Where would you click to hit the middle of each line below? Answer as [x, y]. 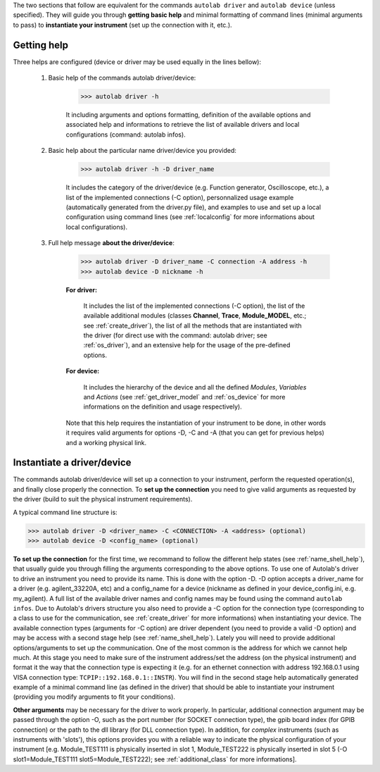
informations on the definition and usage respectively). [163, 407]
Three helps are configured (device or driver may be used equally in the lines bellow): [137, 62]
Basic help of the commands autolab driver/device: [122, 78]
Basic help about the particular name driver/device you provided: [142, 151]
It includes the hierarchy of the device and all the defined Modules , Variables [195, 387]
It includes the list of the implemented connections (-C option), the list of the [194, 306]
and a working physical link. [106, 442]
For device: [83, 371]
